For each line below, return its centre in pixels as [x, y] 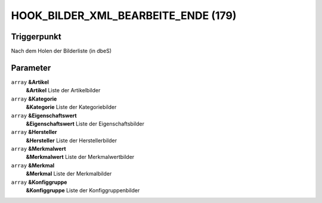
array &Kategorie [34, 99]
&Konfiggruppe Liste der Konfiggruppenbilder [83, 190]
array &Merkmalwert [38, 149]
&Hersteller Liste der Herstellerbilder [72, 140]
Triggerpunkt [36, 37]
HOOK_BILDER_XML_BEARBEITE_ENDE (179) [124, 15]
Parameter [31, 68]
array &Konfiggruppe [39, 182]
